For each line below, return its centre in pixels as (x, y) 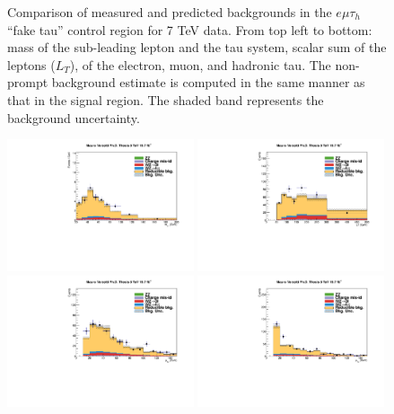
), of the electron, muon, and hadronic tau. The (200, 64)
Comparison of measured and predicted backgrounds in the (170, 12)
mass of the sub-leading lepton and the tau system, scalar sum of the (197, 47)
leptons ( (31, 64)
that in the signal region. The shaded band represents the (166, 99)
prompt (28, 82)
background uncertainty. (74, 117)
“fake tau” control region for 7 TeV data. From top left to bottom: (190, 29)
